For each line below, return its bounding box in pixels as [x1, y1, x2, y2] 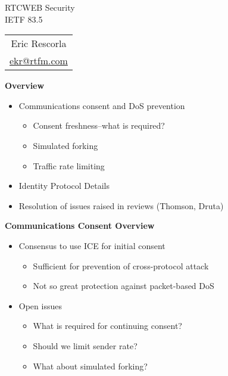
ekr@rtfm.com [10, 54, 68, 68]
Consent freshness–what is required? [33, 119, 165, 132]
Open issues [18, 299, 62, 312]
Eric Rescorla [11, 36, 67, 51]
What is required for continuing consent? [33, 319, 182, 332]
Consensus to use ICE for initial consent [18, 239, 165, 251]
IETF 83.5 [5, 13, 43, 25]
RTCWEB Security [5, 1, 75, 13]
